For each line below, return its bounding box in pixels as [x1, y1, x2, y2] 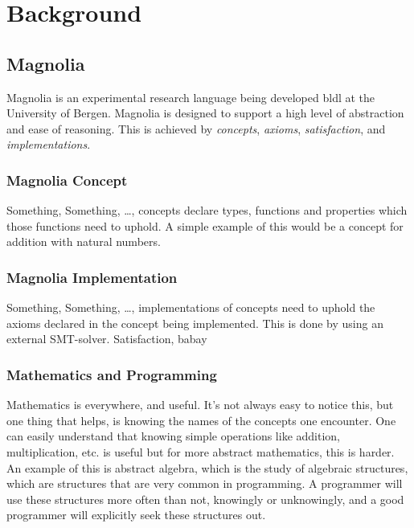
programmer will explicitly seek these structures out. [6, 506, 266, 523]
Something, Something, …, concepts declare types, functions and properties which [6, 202, 408, 219]
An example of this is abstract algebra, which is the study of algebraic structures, [6, 459, 408, 476]
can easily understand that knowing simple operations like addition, [6, 428, 340, 444]
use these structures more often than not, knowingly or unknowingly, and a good [6, 490, 404, 507]
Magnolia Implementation [6, 267, 178, 287]
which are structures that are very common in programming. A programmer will [6, 475, 403, 492]
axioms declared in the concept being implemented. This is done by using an [6, 314, 383, 331]
